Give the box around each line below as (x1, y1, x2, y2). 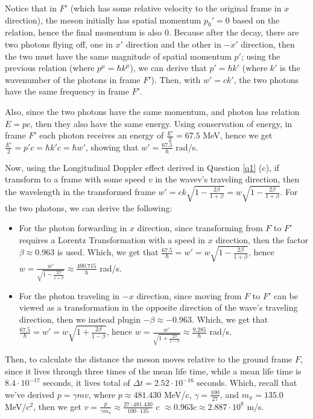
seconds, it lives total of (43, 376, 130, 389)
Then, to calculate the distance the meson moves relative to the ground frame (5, 353, 292, 365)
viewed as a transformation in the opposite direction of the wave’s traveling (19, 301, 298, 314)
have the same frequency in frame (5, 85, 129, 98)
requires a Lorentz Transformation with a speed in (19, 233, 206, 246)
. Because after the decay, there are (169, 26, 299, 39)
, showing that (85, 140, 139, 153)
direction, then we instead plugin (19, 312, 141, 325)
